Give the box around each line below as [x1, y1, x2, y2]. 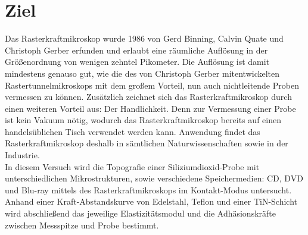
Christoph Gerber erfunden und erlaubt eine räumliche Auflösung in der [5, 43, 268, 56]
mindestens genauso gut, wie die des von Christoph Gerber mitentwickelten [5, 67, 280, 79]
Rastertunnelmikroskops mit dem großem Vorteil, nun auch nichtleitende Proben [5, 79, 299, 91]
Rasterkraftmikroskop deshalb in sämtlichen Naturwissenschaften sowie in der [5, 137, 288, 149]
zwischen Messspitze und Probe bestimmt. [5, 218, 159, 231]
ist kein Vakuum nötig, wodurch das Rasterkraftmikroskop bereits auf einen [5, 114, 281, 126]
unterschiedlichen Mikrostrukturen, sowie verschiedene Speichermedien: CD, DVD [5, 172, 303, 184]
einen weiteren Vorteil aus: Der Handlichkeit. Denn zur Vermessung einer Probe [5, 102, 296, 114]
